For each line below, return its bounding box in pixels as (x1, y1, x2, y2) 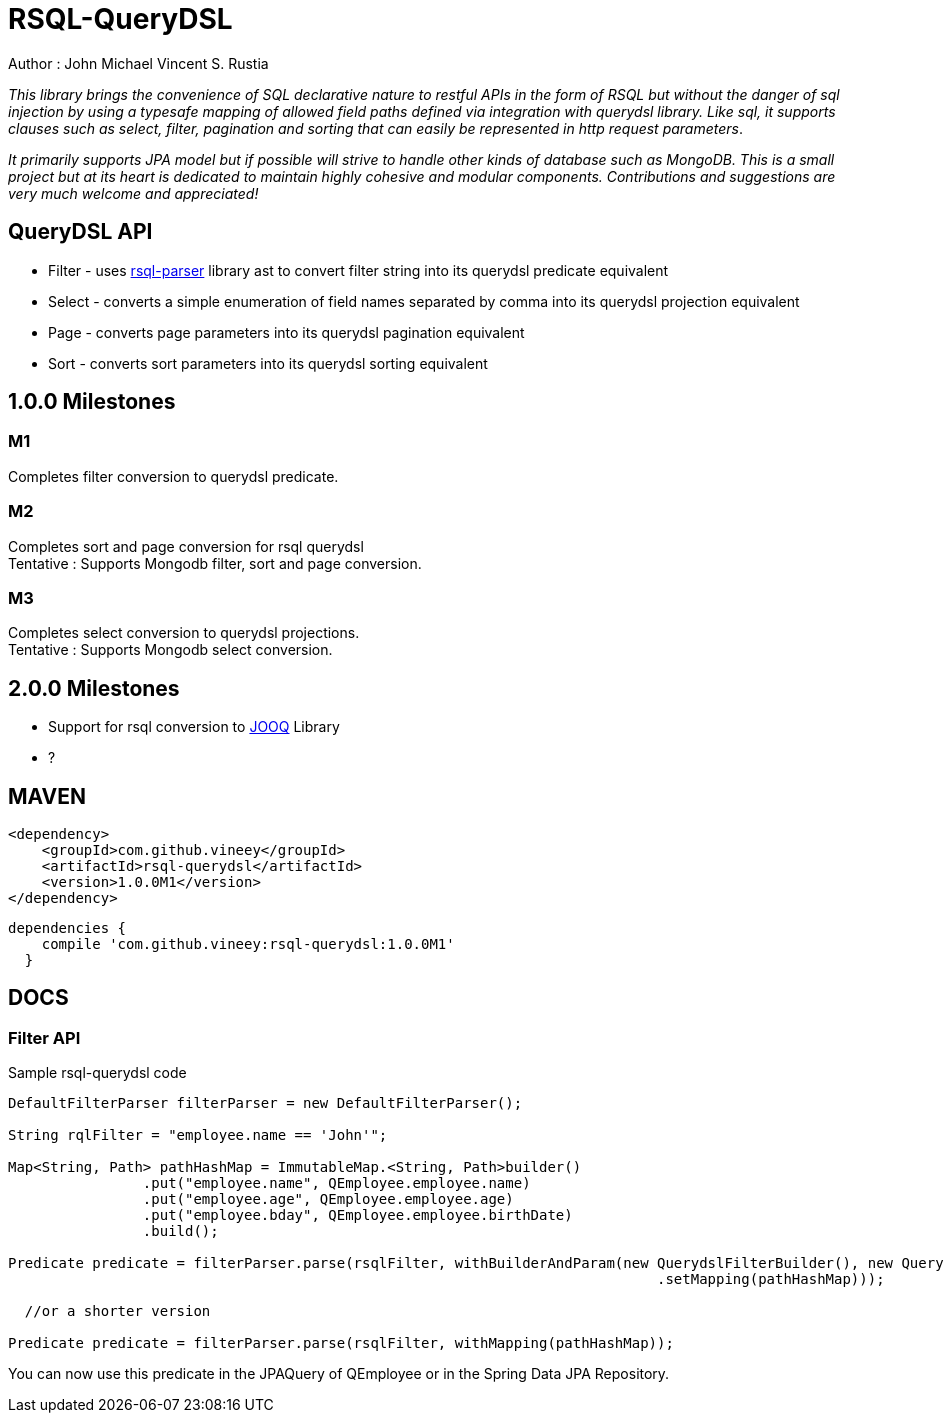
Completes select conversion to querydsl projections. (8, 624, 360, 642)
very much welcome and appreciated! (8, 184, 259, 202)
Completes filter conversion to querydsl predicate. (8, 467, 339, 485)
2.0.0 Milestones (8, 675, 180, 701)
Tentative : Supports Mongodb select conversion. (8, 641, 333, 659)
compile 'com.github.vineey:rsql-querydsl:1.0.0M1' (41, 936, 455, 952)
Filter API (8, 1027, 81, 1048)
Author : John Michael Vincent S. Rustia (8, 54, 269, 72)
